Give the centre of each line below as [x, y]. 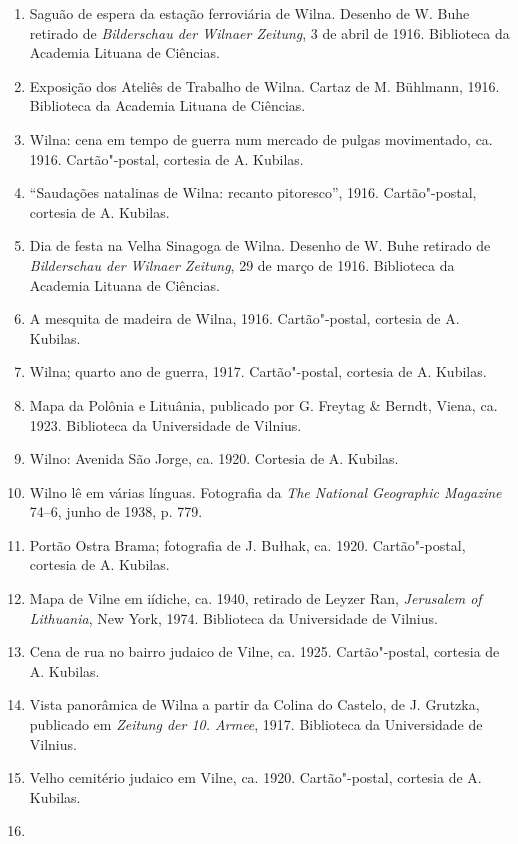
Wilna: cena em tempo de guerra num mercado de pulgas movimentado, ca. [261, 138]
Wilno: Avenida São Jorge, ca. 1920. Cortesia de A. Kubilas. [214, 458]
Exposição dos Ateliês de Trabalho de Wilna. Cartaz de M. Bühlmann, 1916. [264, 85]
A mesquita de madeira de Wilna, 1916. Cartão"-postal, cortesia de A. [244, 318]
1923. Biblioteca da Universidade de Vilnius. [165, 424]
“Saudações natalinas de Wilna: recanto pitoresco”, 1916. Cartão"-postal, [253, 192]
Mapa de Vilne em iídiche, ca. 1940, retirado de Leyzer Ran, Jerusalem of [255, 598]
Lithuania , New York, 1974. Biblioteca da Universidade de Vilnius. [233, 617]
